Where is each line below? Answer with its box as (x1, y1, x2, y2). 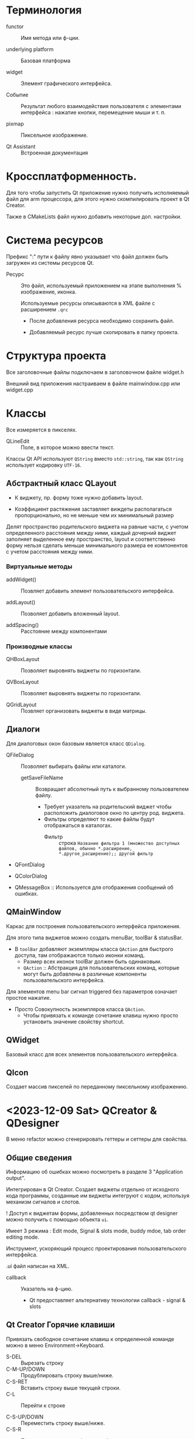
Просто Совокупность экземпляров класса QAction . (14, 1005, 145, 1013)
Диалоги (6, 724, 40, 734)
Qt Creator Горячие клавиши (6, 1320, 115, 1330)
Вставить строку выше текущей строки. (20, 1384, 121, 1391)
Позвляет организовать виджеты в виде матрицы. (20, 707, 147, 715)
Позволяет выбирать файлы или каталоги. (20, 763, 126, 770)
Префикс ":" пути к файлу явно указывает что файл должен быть (6, 253, 169, 260)
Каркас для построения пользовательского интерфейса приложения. (6, 922, 181, 929)
